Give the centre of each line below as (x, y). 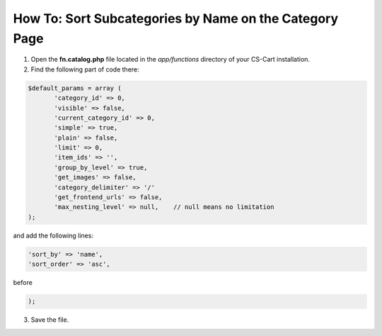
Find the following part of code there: (85, 69)
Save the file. (50, 320)
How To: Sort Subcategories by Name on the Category (176, 18)
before (23, 283)
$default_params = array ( (75, 88)
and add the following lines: (53, 235)
